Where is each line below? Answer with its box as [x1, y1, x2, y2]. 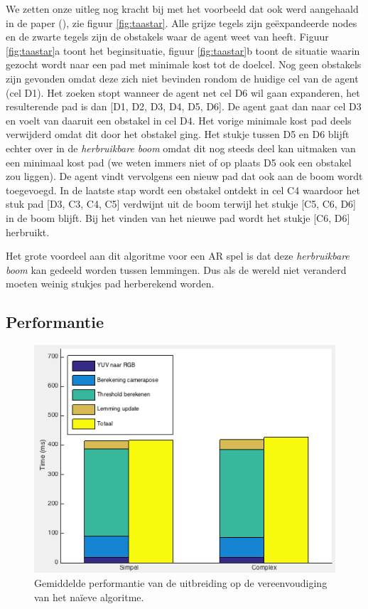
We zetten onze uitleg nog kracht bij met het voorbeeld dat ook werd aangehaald [6, 1, 359, 16]
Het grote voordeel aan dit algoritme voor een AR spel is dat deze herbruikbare [6, 248, 350, 263]
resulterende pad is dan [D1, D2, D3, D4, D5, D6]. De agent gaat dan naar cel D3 [6, 99, 362, 114]
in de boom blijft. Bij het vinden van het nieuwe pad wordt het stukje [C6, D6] [6, 210, 350, 225]
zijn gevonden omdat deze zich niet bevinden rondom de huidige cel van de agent [6, 70, 359, 85]
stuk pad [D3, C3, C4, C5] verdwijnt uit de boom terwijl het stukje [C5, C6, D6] [6, 196, 356, 211]
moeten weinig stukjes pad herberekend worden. [6, 276, 215, 291]
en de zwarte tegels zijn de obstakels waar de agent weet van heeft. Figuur [6, 29, 329, 44]
